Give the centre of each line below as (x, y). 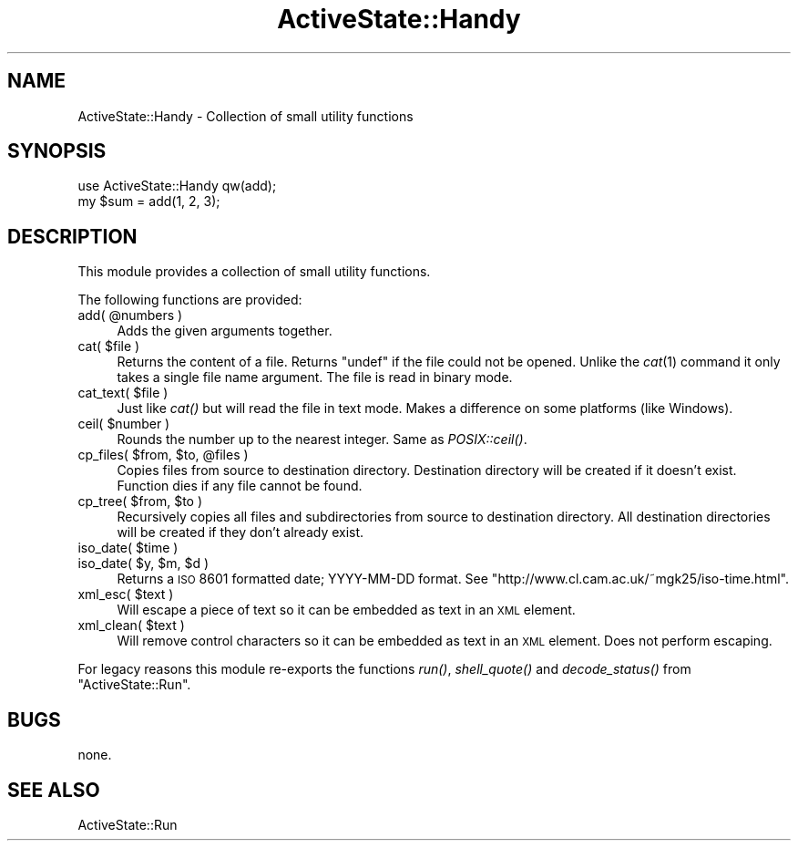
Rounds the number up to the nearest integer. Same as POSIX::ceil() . (322, 440)
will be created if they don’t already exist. (240, 533)
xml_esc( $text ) (126, 595)
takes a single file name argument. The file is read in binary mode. (315, 377)
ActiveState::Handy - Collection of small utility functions (246, 116)
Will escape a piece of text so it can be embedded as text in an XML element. (346, 610)
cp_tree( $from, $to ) (140, 502)
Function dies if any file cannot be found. (240, 486)
